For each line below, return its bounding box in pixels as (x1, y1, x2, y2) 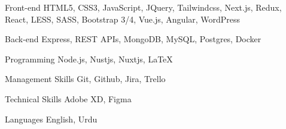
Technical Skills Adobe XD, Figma (5, 92, 132, 105)
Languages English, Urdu (5, 112, 98, 125)
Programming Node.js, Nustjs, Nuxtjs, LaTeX (5, 52, 173, 65)
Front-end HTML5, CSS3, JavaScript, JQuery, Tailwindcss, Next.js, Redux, (5, 1, 282, 13)
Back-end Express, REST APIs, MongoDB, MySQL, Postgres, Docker (5, 33, 261, 45)
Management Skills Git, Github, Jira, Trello (5, 73, 166, 85)
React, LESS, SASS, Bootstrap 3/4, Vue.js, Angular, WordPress (5, 12, 241, 25)
